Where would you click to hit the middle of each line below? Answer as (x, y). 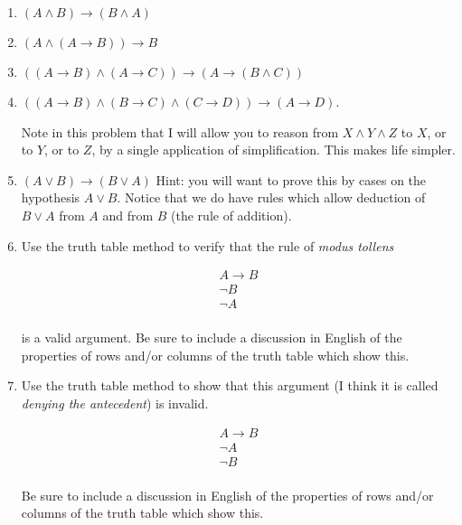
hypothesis (51, 197)
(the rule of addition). (231, 215)
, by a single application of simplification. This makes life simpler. (273, 150)
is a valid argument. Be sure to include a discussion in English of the (212, 337)
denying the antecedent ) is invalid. (115, 403)
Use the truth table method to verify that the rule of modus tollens (207, 245)
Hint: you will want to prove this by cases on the (291, 179)
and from (128, 215)
